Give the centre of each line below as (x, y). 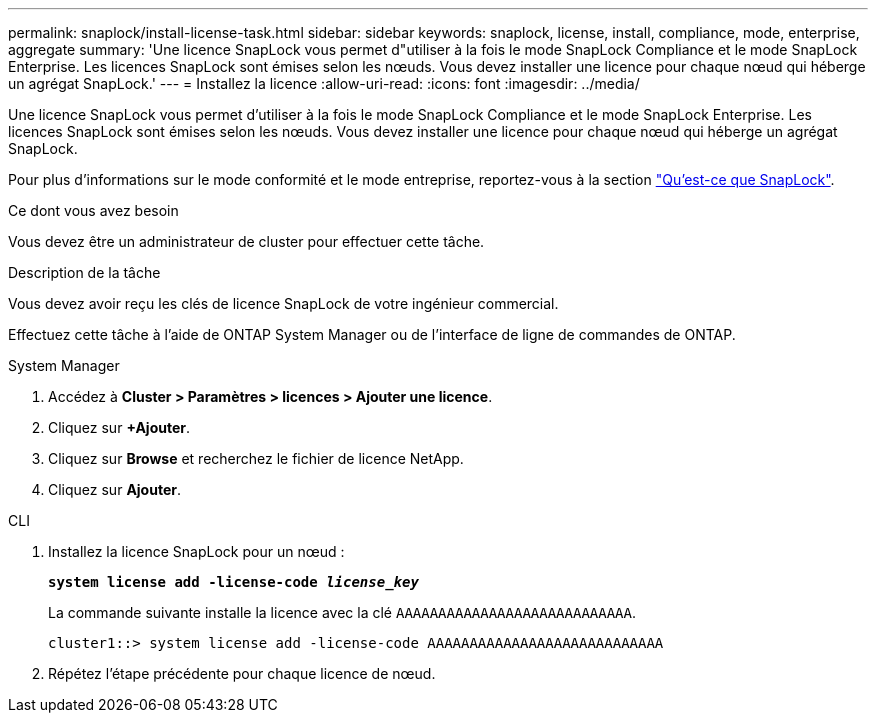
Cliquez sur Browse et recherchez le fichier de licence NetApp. (256, 458)
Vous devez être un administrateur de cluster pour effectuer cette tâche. (246, 241)
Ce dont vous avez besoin (93, 210)
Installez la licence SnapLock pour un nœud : (196, 551)
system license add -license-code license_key (233, 582)
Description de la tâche (84, 272)
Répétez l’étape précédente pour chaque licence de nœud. (242, 673)
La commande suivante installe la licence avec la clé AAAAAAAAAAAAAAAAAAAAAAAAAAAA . (342, 612)
